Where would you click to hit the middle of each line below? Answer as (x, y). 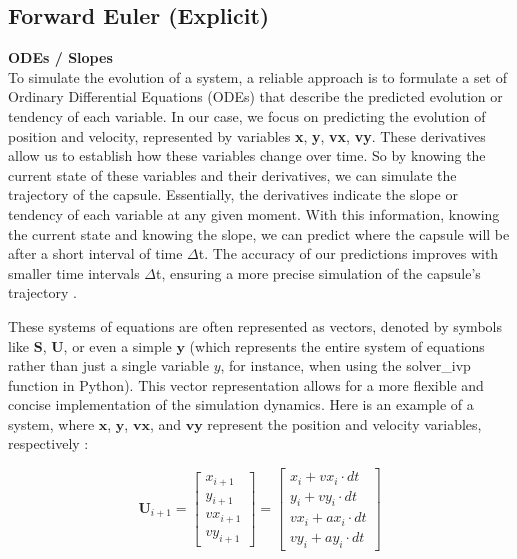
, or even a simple (117, 345)
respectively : (48, 443)
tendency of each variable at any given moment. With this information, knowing (254, 213)
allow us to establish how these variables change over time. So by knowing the (247, 155)
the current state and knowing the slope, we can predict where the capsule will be (259, 233)
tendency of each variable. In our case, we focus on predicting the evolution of (247, 115)
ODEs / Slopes (60, 57)
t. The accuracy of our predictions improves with (348, 253)
